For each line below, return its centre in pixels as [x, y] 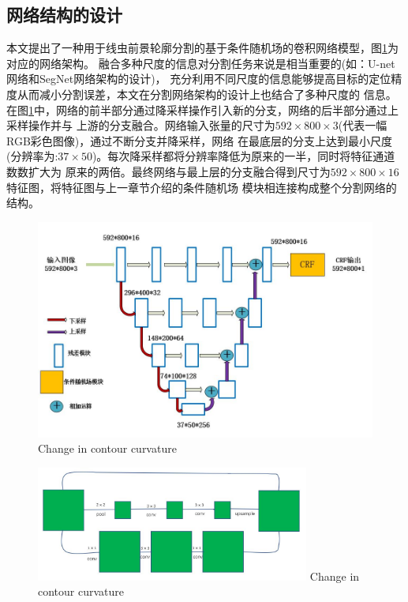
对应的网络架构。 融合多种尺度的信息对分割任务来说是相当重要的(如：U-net [201, 63]
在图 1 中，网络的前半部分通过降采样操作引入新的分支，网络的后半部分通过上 [202, 109]
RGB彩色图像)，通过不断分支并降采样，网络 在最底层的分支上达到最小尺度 [199, 140]
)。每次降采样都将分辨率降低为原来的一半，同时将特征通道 [243, 156]
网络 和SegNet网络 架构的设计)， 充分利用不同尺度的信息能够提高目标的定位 [199, 79]
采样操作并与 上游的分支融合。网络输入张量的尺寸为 [141, 125]
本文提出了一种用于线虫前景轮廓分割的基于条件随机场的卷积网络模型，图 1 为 [202, 48]
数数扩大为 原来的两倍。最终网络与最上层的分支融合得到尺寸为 [168, 171]
